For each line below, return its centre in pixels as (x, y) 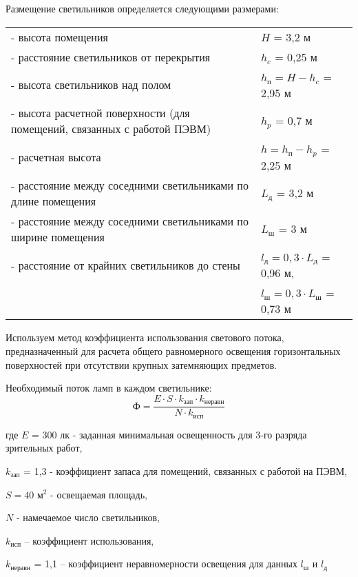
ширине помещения (58, 236)
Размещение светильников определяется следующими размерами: (142, 8)
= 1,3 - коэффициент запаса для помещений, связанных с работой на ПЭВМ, (186, 470)
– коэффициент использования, (89, 540)
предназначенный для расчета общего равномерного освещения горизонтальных (173, 351)
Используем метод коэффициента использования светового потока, (145, 337)
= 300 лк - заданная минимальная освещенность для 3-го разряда (169, 434)
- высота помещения (60, 37)
